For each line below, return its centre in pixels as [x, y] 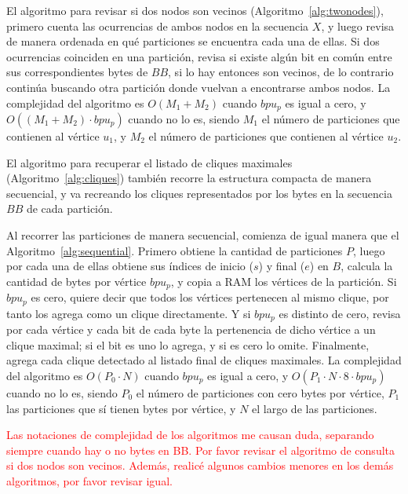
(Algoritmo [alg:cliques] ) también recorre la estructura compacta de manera [189, 178]
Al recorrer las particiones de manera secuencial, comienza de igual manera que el [203, 234]
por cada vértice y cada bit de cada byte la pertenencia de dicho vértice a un [191, 329]
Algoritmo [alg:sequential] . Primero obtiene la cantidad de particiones [175, 250]
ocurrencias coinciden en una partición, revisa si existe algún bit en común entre [199, 56]
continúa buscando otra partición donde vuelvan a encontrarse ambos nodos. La [199, 87]
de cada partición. [69, 209]
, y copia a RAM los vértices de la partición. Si [284, 281]
